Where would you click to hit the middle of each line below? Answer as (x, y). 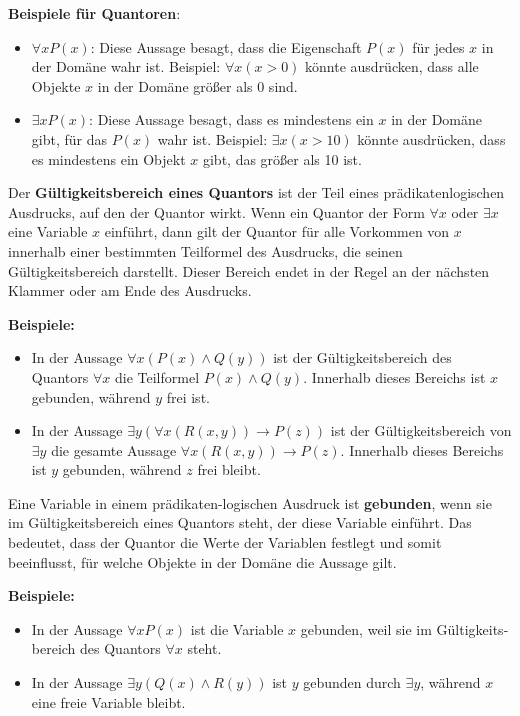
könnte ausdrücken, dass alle (392, 66)
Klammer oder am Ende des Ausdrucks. (130, 290)
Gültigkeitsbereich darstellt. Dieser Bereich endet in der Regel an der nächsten (249, 270)
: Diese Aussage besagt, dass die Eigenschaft (226, 46)
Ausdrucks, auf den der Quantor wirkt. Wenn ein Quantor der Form (216, 211)
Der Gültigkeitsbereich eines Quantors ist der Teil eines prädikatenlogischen (256, 192)
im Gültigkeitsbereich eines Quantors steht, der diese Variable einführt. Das (240, 522)
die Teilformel (157, 376)
